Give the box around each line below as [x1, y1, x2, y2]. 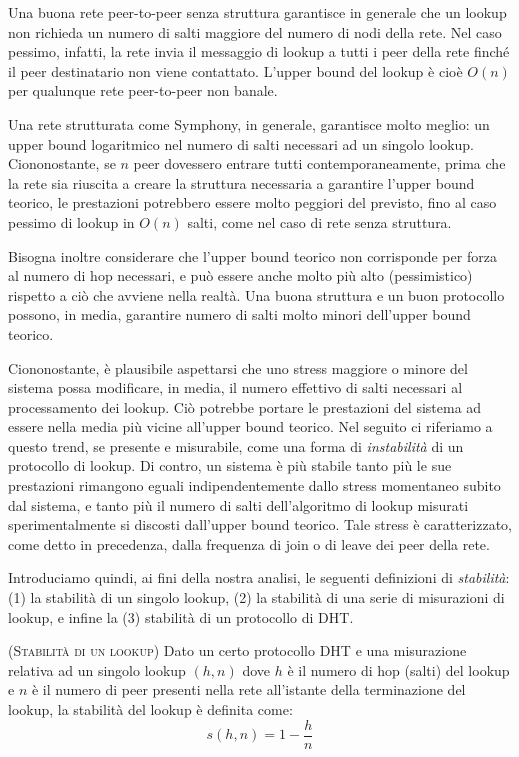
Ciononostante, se [8, 153, 116, 174]
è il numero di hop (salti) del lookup [287, 659, 510, 680]
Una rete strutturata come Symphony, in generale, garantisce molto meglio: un [8, 113, 490, 134]
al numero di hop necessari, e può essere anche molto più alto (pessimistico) [8, 265, 473, 286]
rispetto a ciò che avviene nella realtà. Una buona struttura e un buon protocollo [8, 284, 505, 305]
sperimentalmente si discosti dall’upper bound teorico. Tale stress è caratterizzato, [8, 514, 512, 535]
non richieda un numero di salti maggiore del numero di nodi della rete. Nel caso [8, 21, 502, 42]
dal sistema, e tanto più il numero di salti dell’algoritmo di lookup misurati [8, 494, 469, 515]
